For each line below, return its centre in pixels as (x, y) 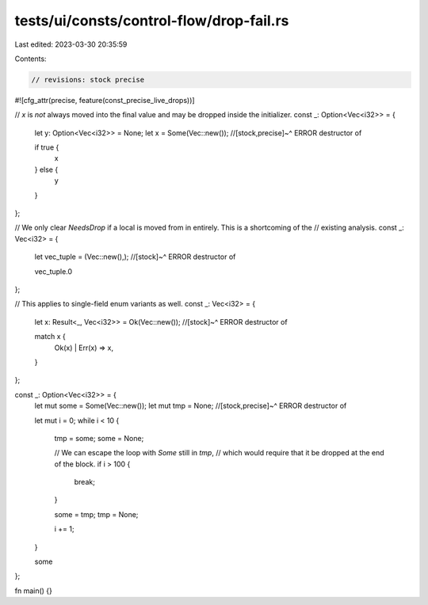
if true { (47, 147)
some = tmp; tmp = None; (96, 514)
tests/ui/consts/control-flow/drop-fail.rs (152, 21)
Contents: (31, 59)
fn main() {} (34, 591)
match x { (50, 337)
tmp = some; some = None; (99, 438)
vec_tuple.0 (53, 271)
